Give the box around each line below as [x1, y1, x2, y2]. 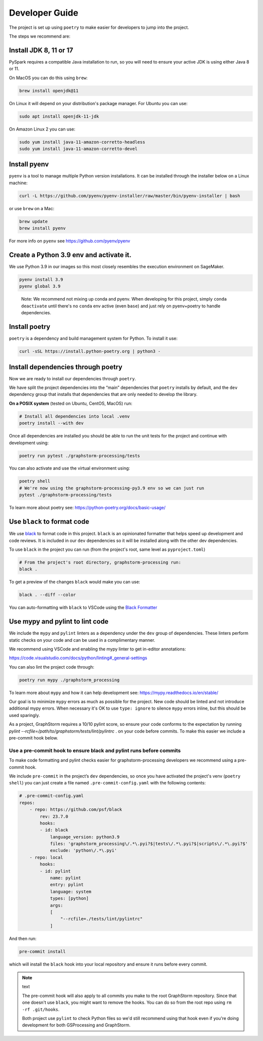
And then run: [9, 935, 37, 941]
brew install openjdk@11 [19, 88, 79, 93]
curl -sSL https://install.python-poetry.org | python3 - [19, 348, 161, 354]
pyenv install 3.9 [19, 277, 63, 282]
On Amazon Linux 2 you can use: [9, 126, 75, 132]
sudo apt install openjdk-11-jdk [19, 113, 99, 119]
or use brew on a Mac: [9, 205, 55, 211]
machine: [9, 180, 28, 186]
